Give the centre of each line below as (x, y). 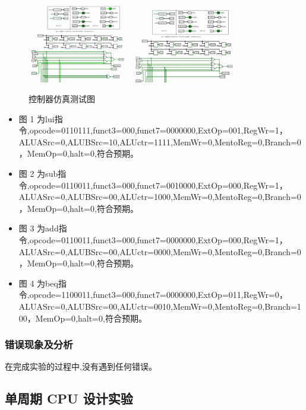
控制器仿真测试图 (62, 99)
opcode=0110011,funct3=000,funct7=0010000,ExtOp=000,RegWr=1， (158, 185)
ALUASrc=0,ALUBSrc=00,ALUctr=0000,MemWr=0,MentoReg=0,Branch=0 (160, 251)
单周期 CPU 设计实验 (69, 398)
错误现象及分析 (39, 344)
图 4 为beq (38, 283)
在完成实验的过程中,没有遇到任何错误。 (81, 366)
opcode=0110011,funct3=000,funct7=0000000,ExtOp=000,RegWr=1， (158, 240)
